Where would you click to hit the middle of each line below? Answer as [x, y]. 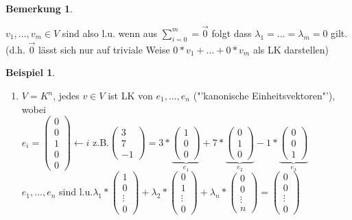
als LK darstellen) [291, 49]
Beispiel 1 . [31, 72]
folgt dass [232, 33]
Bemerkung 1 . [39, 8]
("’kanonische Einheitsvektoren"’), [264, 96]
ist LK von [130, 96]
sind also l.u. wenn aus [110, 33]
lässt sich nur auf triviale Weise [104, 49]
